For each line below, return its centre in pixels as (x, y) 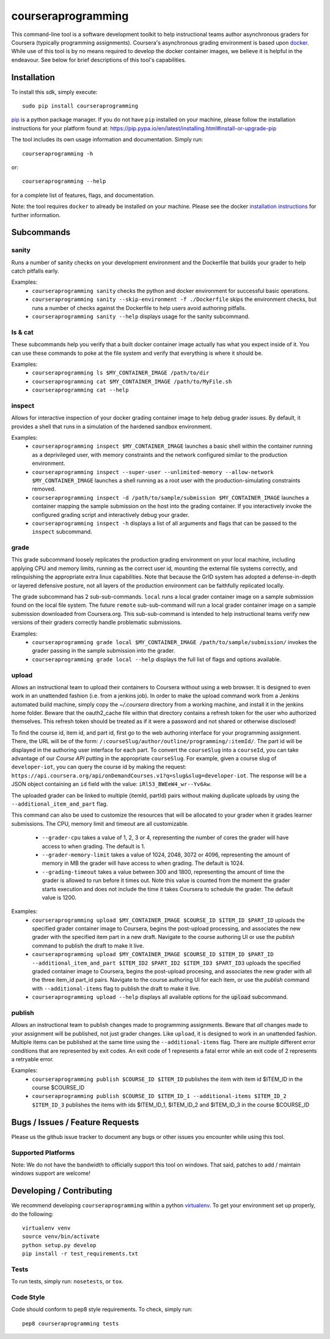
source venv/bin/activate (61, 1237)
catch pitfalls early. (35, 271)
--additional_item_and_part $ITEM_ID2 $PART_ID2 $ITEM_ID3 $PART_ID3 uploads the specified (166, 963)
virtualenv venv (46, 1228)
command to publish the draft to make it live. (88, 946)
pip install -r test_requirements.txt (80, 1254)
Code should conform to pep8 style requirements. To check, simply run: (102, 1310)
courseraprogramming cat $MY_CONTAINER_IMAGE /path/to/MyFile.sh (132, 381)
